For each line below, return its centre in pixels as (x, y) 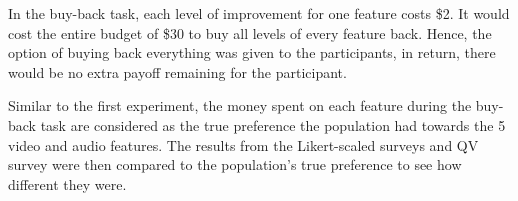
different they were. (67, 183)
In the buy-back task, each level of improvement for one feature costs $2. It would (259, 13)
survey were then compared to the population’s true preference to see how (235, 164)
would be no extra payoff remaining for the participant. (177, 71)
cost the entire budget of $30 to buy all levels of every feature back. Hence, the (250, 32)
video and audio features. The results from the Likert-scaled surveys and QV (243, 144)
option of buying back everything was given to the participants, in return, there (252, 52)
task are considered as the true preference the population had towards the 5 (273, 124)
